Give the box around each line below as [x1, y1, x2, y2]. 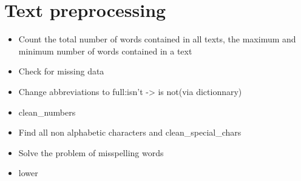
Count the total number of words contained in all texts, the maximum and [18, 33, 296, 45]
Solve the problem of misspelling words [18, 146, 164, 159]
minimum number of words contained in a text [18, 44, 192, 57]
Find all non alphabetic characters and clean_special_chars [18, 126, 242, 139]
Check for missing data [18, 65, 104, 77]
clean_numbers [18, 105, 76, 118]
